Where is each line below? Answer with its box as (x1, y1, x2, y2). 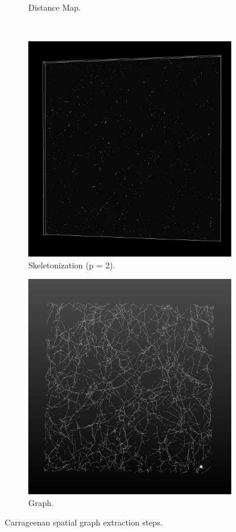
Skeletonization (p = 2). (28, 258, 116, 271)
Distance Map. (28, 1, 81, 13)
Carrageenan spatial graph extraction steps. (5, 516, 163, 528)
